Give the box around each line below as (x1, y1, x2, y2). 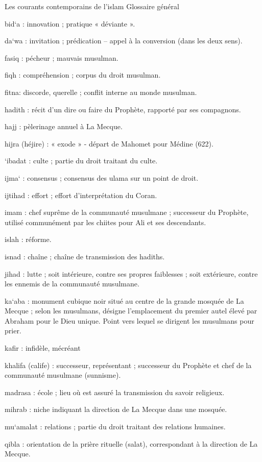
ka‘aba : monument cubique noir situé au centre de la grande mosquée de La (5, 295, 244, 306)
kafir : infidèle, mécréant (5, 343, 81, 353)
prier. (5, 325, 21, 336)
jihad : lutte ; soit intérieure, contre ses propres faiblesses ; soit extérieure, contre (5, 268, 258, 279)
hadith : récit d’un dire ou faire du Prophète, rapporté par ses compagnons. (5, 104, 241, 114)
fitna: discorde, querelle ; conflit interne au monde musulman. (5, 86, 197, 97)
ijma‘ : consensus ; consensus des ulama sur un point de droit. (5, 172, 199, 183)
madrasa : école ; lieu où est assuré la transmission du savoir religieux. (5, 386, 225, 397)
